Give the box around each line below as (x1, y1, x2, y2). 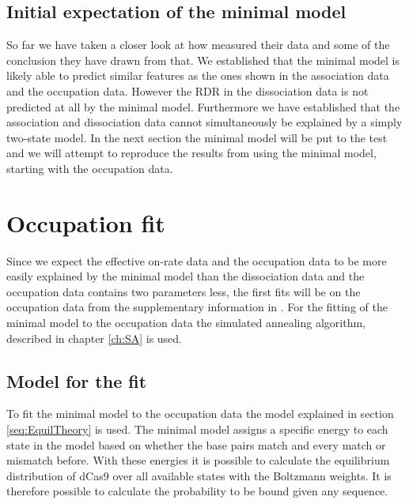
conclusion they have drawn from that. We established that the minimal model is (6, 51, 400, 68)
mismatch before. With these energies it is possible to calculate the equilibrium (6, 452, 390, 468)
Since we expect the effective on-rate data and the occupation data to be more (6, 252, 387, 269)
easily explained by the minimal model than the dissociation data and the (6, 268, 365, 284)
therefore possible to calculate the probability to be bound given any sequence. (6, 483, 388, 499)
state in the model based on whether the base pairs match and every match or (6, 436, 386, 453)
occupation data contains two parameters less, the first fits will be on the (6, 283, 361, 299)
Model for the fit (6, 368, 147, 393)
